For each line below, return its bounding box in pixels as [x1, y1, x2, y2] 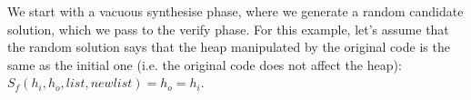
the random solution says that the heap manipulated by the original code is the [7, 37, 450, 56]
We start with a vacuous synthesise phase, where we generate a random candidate [7, 2, 464, 20]
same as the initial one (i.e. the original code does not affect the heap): [7, 55, 402, 74]
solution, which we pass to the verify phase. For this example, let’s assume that [7, 19, 449, 38]
